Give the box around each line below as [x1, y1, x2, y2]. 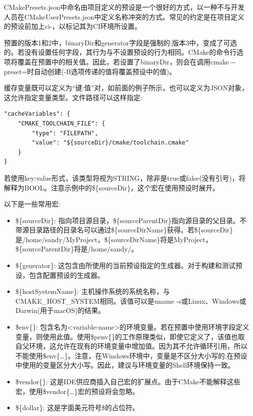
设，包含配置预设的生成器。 [15, 270, 104, 280]
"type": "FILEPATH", [32, 129, 98, 137]
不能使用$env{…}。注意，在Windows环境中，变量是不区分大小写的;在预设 [15, 350, 248, 360]
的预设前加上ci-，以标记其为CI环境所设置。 [4, 21, 141, 31]
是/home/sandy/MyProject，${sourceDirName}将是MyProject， [15, 234, 213, 244]
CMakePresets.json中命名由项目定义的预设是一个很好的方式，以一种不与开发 [4, 2, 245, 12]
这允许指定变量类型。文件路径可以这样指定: [4, 92, 142, 102]
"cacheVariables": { [4, 110, 71, 118]
